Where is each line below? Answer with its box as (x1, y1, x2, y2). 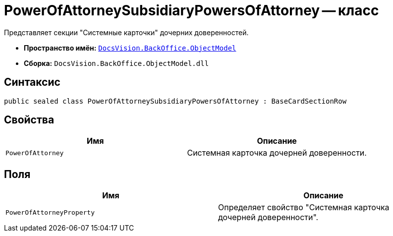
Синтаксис (4, 76, 60, 89)
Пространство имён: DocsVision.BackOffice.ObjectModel (24, 43, 236, 52)
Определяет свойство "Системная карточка (218, 202, 390, 213)
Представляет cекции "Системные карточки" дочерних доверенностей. (4, 28, 249, 37)
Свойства (4, 114, 55, 126)
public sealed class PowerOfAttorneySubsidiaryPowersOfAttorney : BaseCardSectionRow (4, 97, 347, 105)
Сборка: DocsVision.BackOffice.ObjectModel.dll (24, 59, 209, 67)
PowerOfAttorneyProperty (5, 208, 95, 216)
